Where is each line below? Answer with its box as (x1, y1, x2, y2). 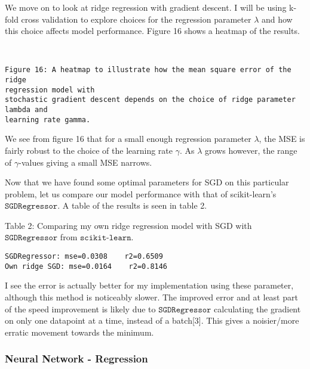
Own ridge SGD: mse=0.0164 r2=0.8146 (5, 262, 168, 271)
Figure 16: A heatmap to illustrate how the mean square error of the (5, 66, 291, 75)
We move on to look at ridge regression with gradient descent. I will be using (5, 1, 287, 13)
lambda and (5, 106, 48, 114)
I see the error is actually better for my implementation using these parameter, (5, 279, 294, 292)
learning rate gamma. (5, 115, 91, 124)
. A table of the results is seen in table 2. (57, 199, 207, 212)
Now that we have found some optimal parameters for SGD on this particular (5, 176, 289, 188)
